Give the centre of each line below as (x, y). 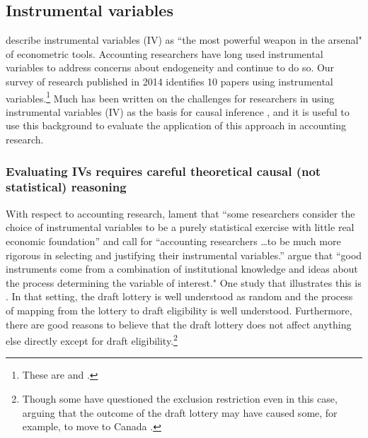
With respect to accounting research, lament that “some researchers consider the (180, 213)
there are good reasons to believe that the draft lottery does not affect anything (179, 324)
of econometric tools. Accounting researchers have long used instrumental (165, 53)
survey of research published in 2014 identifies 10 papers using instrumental (169, 81)
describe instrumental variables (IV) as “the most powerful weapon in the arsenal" (184, 40)
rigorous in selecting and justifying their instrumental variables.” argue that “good (184, 255)
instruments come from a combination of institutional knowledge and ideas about (182, 269)
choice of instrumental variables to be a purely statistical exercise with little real (180, 227)
